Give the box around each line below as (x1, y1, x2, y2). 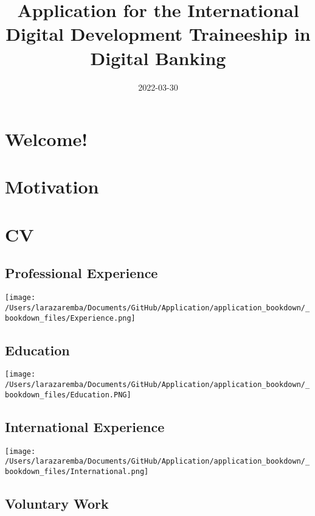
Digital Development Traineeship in (5, 21, 311, 46)
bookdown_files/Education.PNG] (5, 390, 131, 399)
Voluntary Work (5, 493, 109, 512)
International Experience (5, 417, 165, 436)
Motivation (5, 174, 99, 199)
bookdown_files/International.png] (5, 467, 149, 476)
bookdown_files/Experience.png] (5, 313, 136, 322)
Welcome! (5, 127, 88, 152)
